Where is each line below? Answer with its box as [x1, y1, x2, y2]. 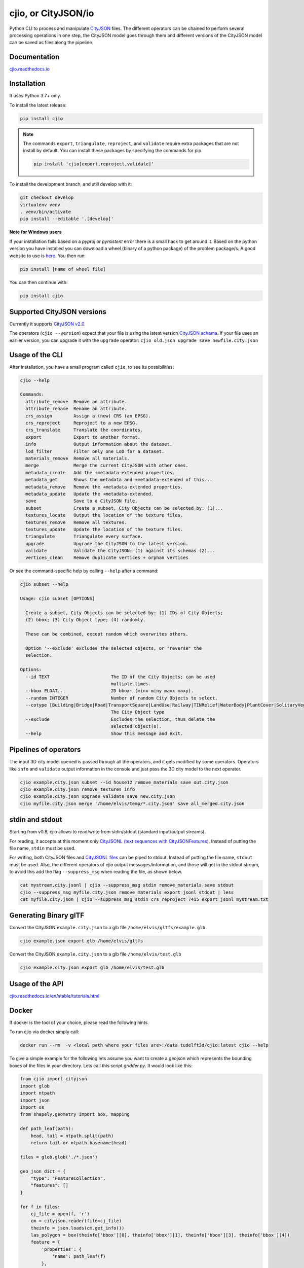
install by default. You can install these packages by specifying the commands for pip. [23, 148, 203, 154]
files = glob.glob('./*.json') [20, 1154, 98, 1160]
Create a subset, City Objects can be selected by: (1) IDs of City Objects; [25, 610, 223, 616]
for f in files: [20, 1204, 61, 1210]
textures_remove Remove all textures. [25, 519, 127, 525]
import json [20, 1097, 50, 1103]
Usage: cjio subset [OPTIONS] [20, 596, 95, 602]
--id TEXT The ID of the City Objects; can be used [25, 674, 215, 680]
